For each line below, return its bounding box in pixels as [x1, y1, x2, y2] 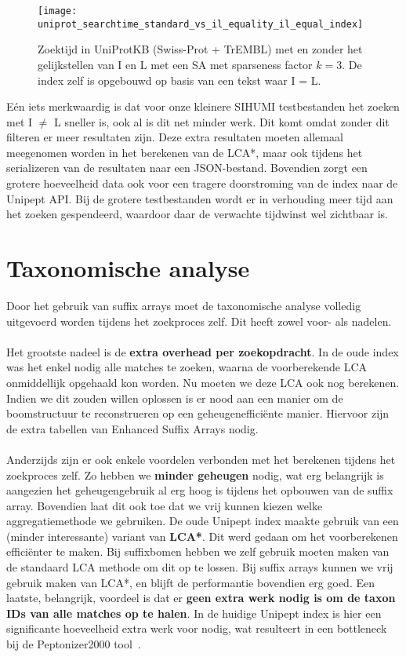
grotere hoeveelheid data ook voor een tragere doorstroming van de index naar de [6, 175, 398, 192]
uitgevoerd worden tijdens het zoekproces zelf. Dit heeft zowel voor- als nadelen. [6, 312, 392, 329]
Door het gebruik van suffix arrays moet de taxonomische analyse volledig [6, 297, 361, 313]
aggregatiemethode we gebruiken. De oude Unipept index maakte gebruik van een [6, 513, 399, 529]
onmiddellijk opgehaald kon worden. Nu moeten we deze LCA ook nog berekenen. [6, 374, 400, 390]
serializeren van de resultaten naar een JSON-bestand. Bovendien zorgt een [6, 159, 368, 176]
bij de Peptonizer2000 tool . [6, 636, 141, 652]
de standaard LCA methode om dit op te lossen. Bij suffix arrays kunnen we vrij [6, 559, 393, 575]
